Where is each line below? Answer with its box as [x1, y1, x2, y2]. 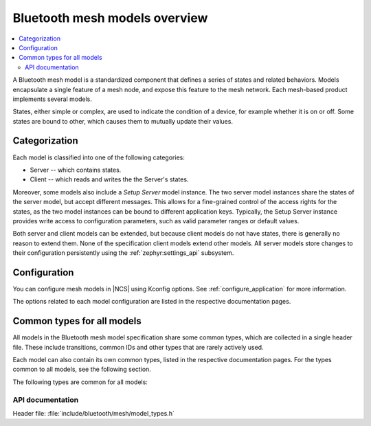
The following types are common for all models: [12, 378, 148, 386]
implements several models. [12, 95, 92, 103]
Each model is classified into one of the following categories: [12, 153, 185, 161]
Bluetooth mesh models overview [12, 10, 208, 25]
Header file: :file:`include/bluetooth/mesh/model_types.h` [12, 410, 175, 417]
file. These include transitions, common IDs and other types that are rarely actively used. [12, 343, 264, 351]
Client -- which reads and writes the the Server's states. [30, 175, 189, 183]
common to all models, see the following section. [12, 365, 151, 374]
